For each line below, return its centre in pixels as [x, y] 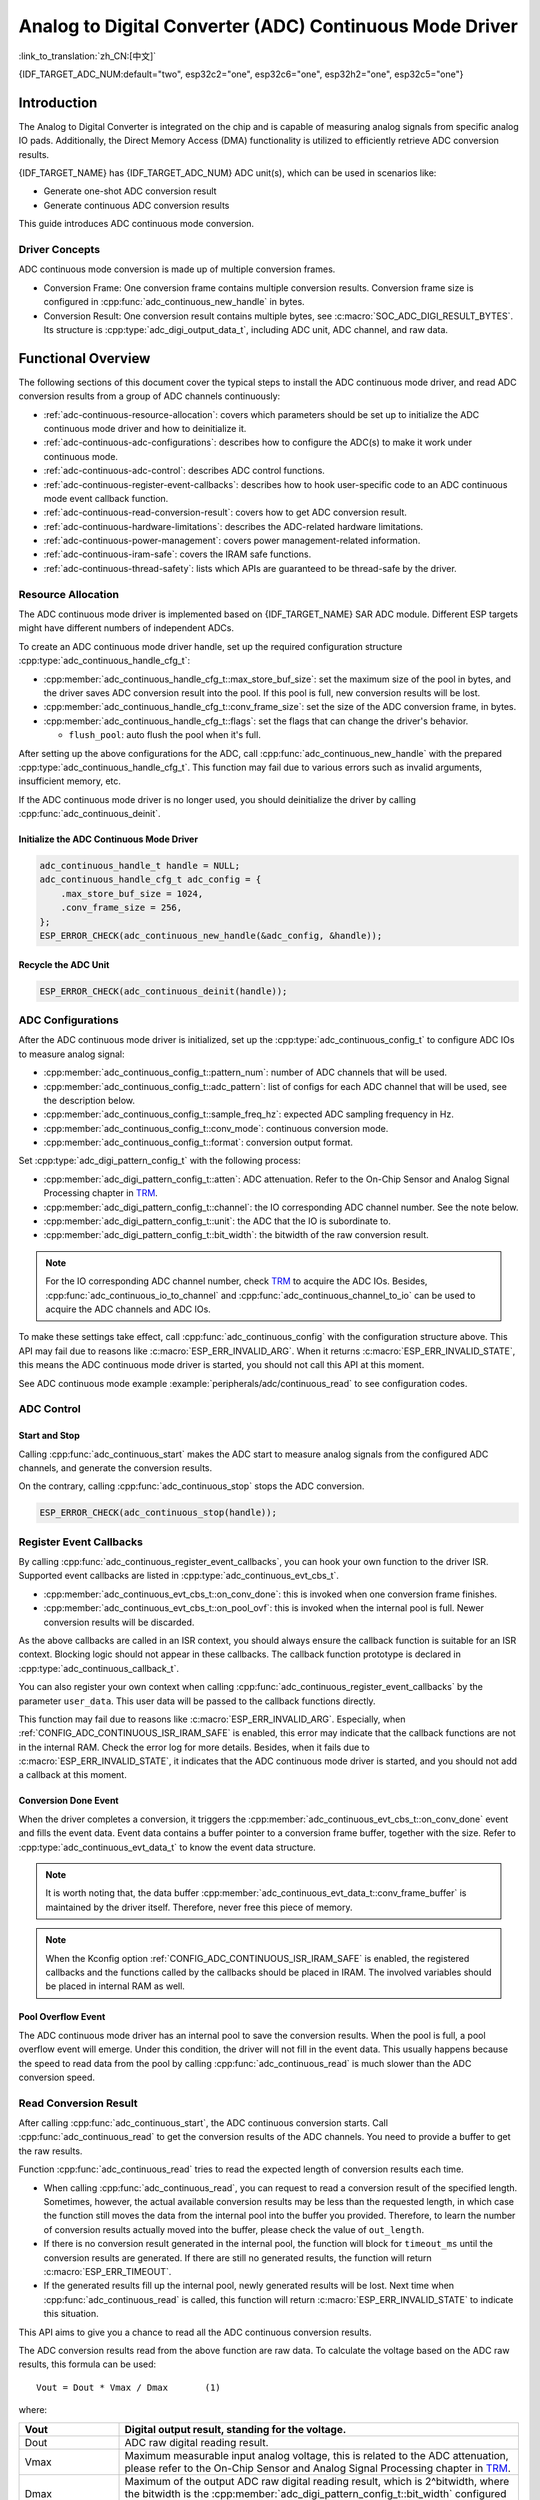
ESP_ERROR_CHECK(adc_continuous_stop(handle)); [158, 1513]
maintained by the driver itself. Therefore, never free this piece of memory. [199, 1907]
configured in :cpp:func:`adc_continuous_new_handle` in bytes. [174, 302]
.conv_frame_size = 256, [121, 908]
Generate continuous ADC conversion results [136, 205]
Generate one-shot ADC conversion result [130, 191]
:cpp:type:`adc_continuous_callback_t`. [99, 1668]
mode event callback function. [106, 498]
